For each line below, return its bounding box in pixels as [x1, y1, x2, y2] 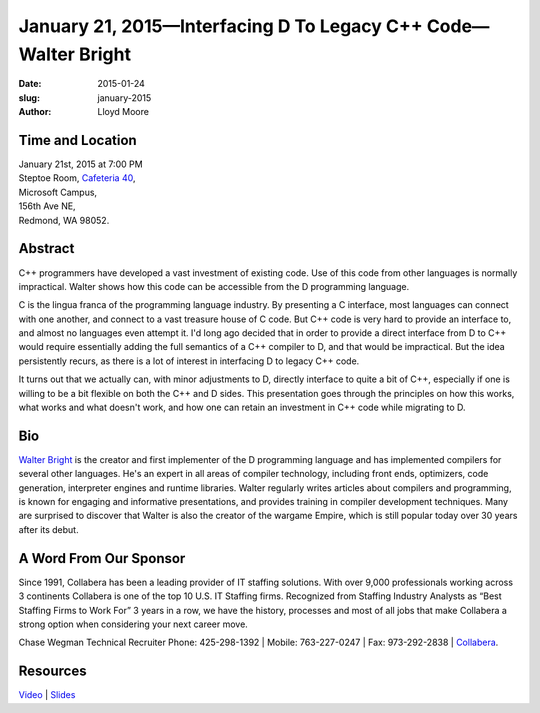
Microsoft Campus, [18, 186, 98, 198]
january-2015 [97, 91, 152, 104]
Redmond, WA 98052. [18, 214, 110, 226]
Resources [18, 663, 87, 680]
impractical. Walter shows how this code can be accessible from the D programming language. [18, 280, 410, 292]
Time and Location [18, 131, 137, 149]
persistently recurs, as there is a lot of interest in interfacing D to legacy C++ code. [18, 355, 360, 367]
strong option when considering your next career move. [18, 618, 249, 630]
